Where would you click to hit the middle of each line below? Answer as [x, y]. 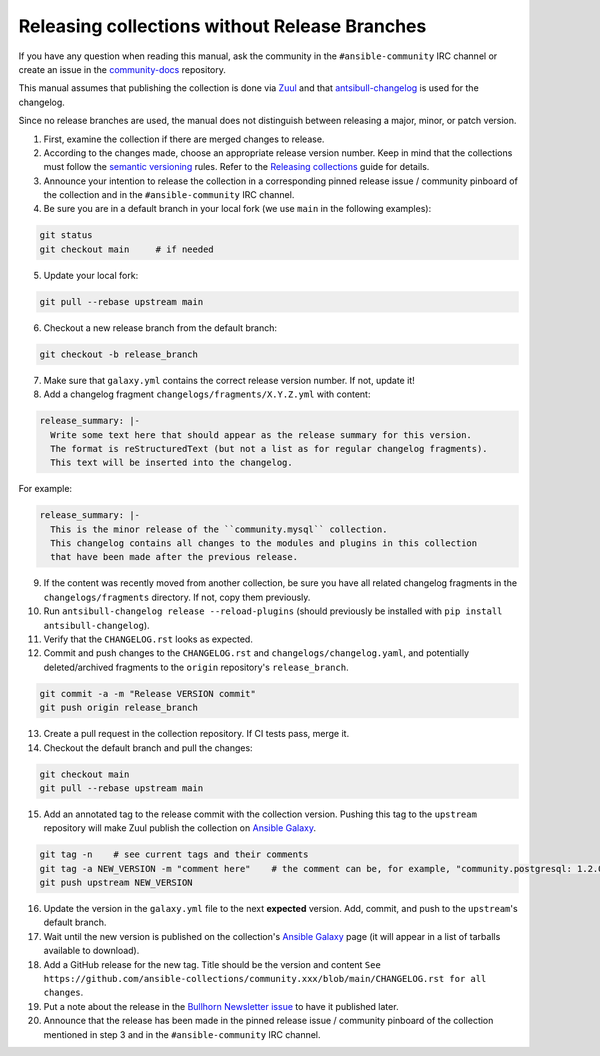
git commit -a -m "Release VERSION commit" [148, 693]
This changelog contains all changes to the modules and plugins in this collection [264, 543]
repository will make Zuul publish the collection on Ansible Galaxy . [180, 828]
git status [66, 235]
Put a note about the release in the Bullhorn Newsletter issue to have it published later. [221, 1006]
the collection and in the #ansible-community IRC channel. [169, 195]
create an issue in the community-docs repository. [122, 69]
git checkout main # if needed [126, 249]
